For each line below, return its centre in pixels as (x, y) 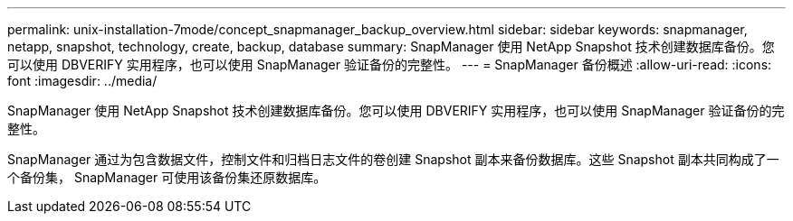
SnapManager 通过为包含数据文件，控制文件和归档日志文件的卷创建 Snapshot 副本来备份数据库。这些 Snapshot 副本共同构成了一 (393, 159)
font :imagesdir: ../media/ (82, 81)
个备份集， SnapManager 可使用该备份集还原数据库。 (167, 177)
